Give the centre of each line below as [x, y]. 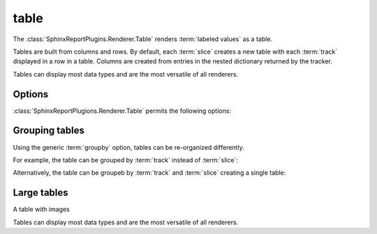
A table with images [41, 210]
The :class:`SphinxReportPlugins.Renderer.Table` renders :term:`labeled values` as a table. [142, 39]
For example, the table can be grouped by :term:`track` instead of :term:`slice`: [126, 159]
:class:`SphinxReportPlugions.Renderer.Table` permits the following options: [122, 111]
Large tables [41, 193]
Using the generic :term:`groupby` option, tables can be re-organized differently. [128, 147]
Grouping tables [49, 131]
